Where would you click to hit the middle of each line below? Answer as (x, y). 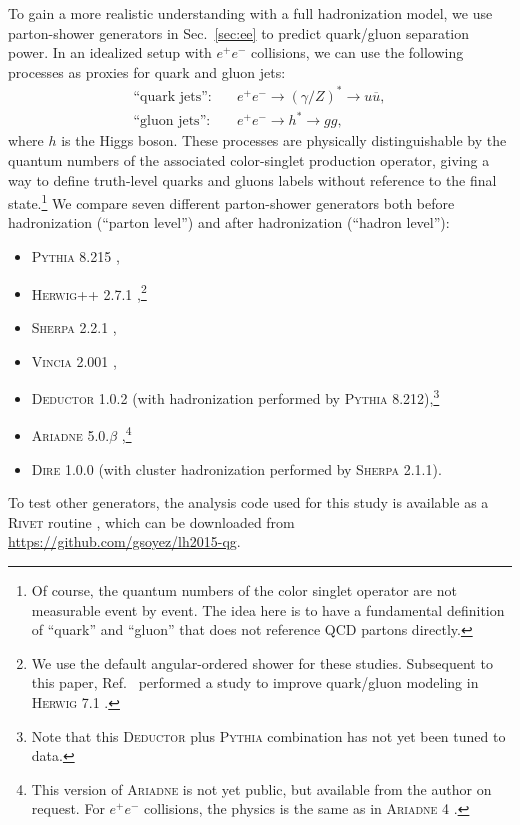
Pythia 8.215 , (75, 256)
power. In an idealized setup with (110, 52)
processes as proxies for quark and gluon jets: (147, 71)
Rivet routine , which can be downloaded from (151, 521)
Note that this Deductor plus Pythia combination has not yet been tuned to (268, 735)
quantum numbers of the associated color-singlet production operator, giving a (249, 160)
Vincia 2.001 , (74, 360)
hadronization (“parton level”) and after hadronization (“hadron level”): (229, 222)
